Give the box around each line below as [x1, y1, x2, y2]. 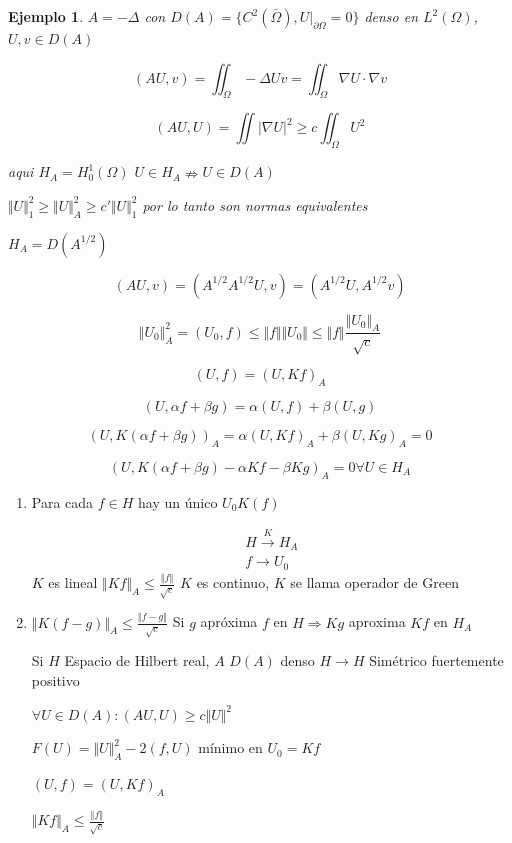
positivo [31, 670, 80, 691]
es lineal [48, 572, 98, 593]
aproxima [348, 611, 406, 632]
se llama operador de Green [290, 572, 459, 593]
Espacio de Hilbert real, [64, 650, 210, 671]
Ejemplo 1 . [8, 6, 84, 26]
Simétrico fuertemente [369, 650, 504, 671]
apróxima [200, 611, 258, 632]
